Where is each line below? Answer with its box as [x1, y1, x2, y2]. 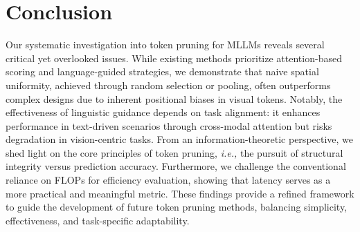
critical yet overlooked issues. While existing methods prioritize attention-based [6, 50, 342, 65]
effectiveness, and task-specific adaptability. [6, 213, 190, 227]
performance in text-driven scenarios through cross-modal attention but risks [6, 118, 332, 133]
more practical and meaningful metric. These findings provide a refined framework [6, 186, 354, 200]
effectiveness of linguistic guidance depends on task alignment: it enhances [6, 105, 321, 119]
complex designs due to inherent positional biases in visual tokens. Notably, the [6, 91, 343, 106]
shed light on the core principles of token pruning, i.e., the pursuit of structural [6, 145, 343, 159]
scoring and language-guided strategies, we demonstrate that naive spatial [6, 64, 319, 79]
